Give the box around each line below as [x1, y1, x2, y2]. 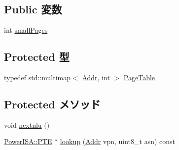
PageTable [123, 72, 155, 82]
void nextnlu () [4, 119, 50, 130]
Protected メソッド [4, 96, 101, 111]
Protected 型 [4, 49, 70, 64]
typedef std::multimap [4, 72, 71, 82]
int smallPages [4, 25, 48, 35]
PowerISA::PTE [4, 136, 52, 147]
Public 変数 [4, 1, 62, 17]
